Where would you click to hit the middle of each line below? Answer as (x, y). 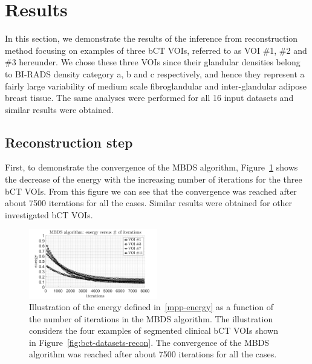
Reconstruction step (69, 142)
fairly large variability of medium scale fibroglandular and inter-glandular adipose (156, 86)
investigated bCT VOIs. (49, 214)
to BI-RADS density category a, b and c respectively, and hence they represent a (155, 73)
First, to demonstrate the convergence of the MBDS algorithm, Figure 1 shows (151, 167)
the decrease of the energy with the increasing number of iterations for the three (154, 179)
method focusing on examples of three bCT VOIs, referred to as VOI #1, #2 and (156, 50)
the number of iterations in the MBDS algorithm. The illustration (151, 318)
